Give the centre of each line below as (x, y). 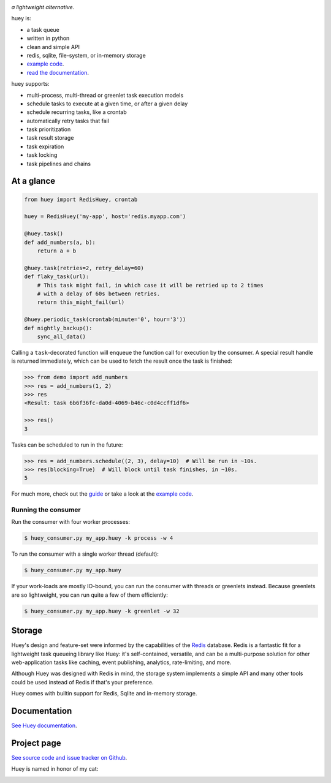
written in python (48, 38)
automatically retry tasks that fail (68, 121)
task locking (42, 155)
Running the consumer (46, 510)
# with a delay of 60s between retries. (99, 293)
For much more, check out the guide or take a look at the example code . (102, 494)
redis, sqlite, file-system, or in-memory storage (86, 55)
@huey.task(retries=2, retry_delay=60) (84, 268)
